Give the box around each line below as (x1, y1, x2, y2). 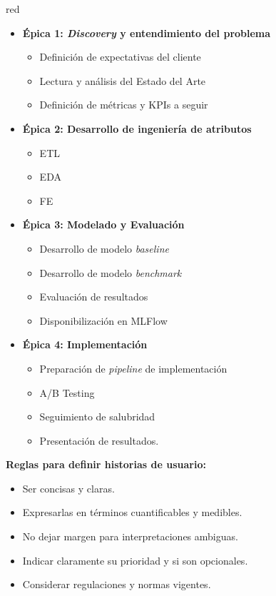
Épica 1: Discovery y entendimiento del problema (22, 25, 271, 40)
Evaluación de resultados (39, 289, 148, 304)
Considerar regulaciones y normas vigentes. (22, 577, 211, 592)
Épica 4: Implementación (22, 337, 148, 352)
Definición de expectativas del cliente (39, 49, 201, 64)
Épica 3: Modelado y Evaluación (22, 217, 185, 232)
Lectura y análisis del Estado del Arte (39, 73, 206, 88)
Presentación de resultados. (39, 433, 159, 448)
